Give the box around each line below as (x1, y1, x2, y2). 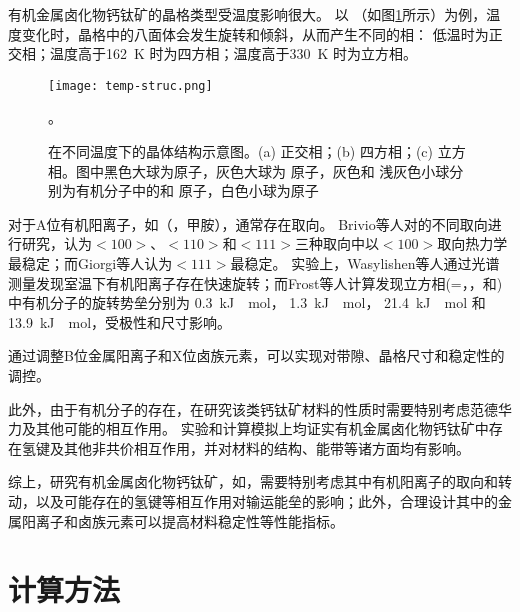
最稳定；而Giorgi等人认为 (8, 253, 173, 273)
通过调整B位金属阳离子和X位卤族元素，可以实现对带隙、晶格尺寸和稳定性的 (8, 345, 505, 366)
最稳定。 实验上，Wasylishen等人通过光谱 (230, 253, 500, 273)
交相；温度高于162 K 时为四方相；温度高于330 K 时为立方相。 (8, 43, 418, 64)
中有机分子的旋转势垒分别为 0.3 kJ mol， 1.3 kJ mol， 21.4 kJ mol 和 (8, 292, 486, 313)
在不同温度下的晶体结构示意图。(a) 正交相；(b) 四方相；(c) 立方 (48, 141, 466, 162)
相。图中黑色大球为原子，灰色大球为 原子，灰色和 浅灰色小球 (48, 160, 450, 181)
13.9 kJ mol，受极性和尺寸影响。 (8, 311, 232, 332)
